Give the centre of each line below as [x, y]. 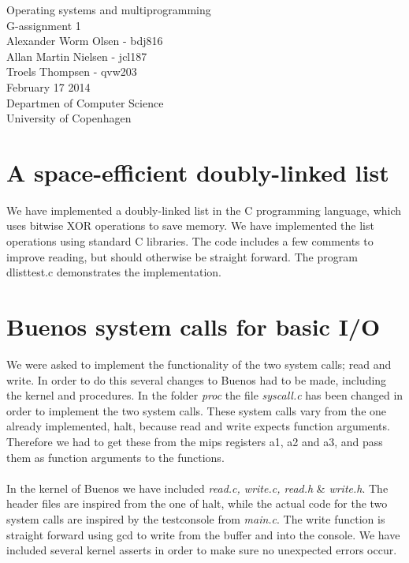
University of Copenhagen [69, 118]
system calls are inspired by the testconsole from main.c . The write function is [196, 518]
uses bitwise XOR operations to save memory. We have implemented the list [190, 225]
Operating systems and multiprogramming [109, 9]
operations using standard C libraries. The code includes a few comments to [190, 241]
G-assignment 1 [44, 25]
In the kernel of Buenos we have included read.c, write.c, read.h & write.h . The [197, 488]
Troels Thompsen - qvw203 [72, 71]
